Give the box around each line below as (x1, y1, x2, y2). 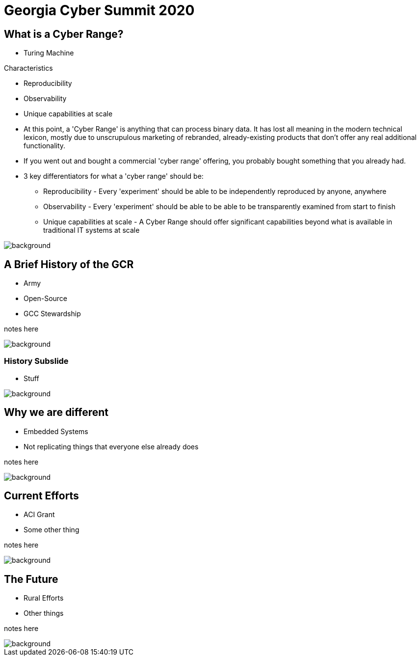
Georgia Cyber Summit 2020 (4, 2, 195, 19)
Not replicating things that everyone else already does (24, 442, 199, 451)
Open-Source (24, 294, 68, 303)
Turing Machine (24, 49, 74, 57)
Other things (24, 609, 64, 618)
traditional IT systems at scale (43, 226, 140, 235)
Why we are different (4, 406, 109, 419)
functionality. (24, 141, 66, 150)
